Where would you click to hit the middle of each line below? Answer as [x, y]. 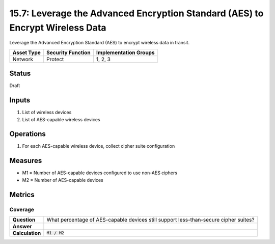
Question [24, 220]
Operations [28, 134]
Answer [22, 226]
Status [20, 74]
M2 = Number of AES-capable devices [63, 180]
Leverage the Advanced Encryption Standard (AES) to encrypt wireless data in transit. [100, 43]
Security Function [69, 52]
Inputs [20, 100]
